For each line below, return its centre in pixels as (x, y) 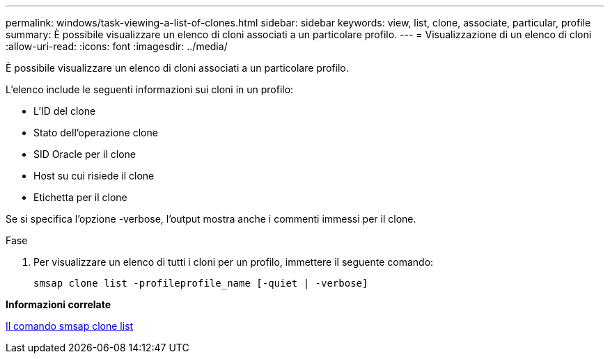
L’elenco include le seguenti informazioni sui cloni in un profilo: (150, 89)
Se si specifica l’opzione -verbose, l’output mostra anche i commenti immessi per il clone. (211, 219)
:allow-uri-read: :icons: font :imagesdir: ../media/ (117, 46)
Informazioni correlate (58, 304)
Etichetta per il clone (80, 197)
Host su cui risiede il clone (94, 176)
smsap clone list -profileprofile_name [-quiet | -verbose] (201, 283)
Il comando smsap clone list (70, 326)
